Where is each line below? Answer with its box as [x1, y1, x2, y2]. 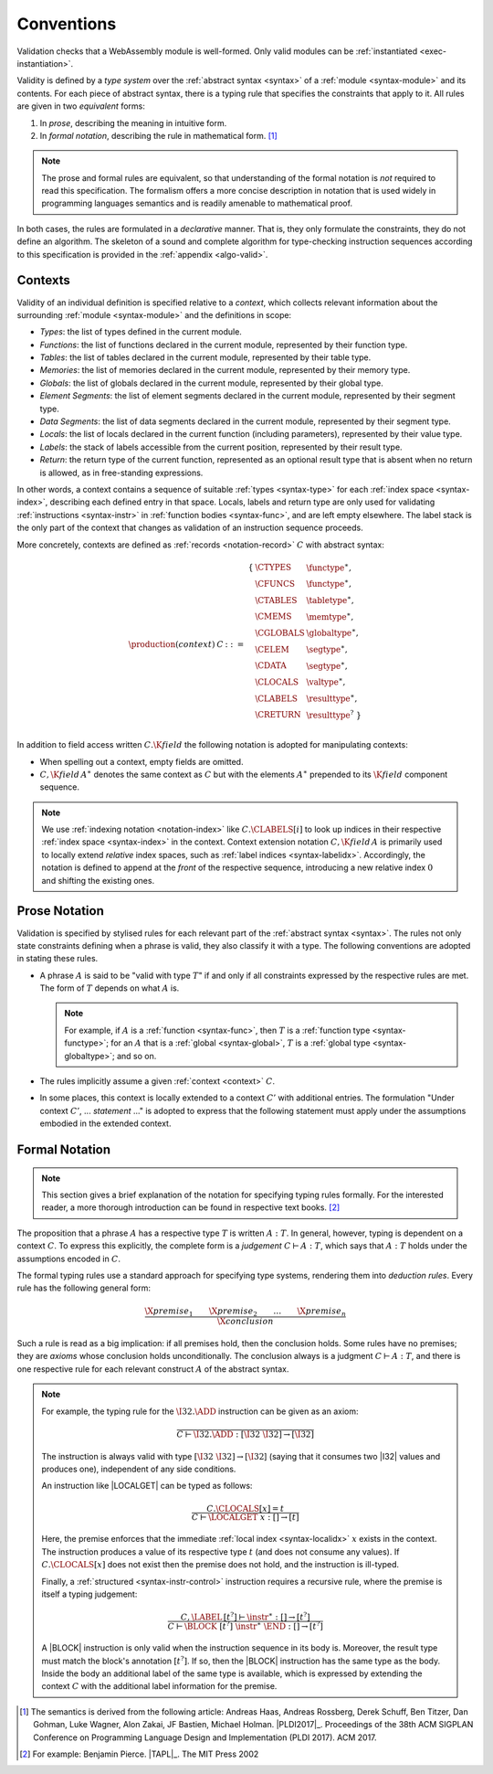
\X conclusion [216, 1316, 274, 1327]
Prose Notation [16, 903, 104, 919]
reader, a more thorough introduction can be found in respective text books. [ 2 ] [41, 1202, 341, 1213]
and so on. [116, 1050, 157, 1061]
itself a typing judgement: [41, 1588, 138, 1599]
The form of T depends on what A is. [39, 983, 180, 993]
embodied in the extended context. [39, 1118, 172, 1129]
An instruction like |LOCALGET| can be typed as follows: [41, 1481, 253, 1492]
